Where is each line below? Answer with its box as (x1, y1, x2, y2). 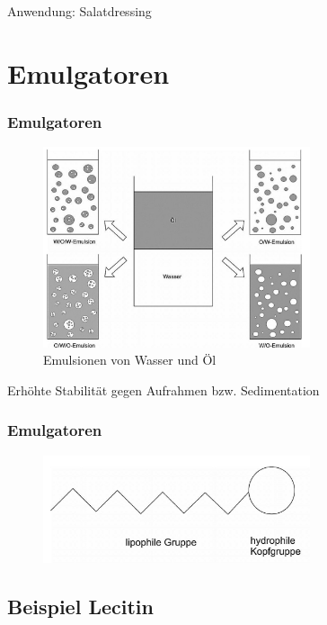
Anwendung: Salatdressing (7, 2, 152, 20)
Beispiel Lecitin (7, 593, 154, 620)
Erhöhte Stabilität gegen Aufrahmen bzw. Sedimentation (7, 380, 320, 399)
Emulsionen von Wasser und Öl (43, 350, 217, 369)
